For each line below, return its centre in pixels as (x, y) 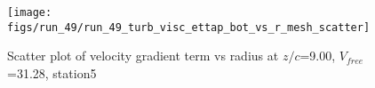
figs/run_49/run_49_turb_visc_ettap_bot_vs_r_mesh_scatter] (189, 27)
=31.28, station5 (52, 72)
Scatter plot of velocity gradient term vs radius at (143, 56)
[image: (30, 12)
